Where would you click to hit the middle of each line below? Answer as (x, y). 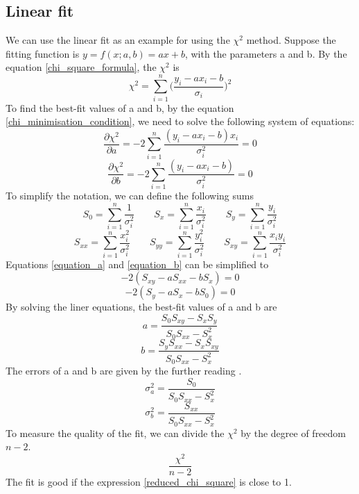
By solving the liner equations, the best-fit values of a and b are (141, 307)
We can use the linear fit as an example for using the (118, 40)
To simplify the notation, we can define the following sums (130, 196)
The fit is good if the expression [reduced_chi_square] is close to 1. (149, 482)
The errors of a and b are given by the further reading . (124, 371)
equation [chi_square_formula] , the (81, 67)
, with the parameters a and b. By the (266, 53)
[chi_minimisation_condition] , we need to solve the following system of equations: (180, 121)
